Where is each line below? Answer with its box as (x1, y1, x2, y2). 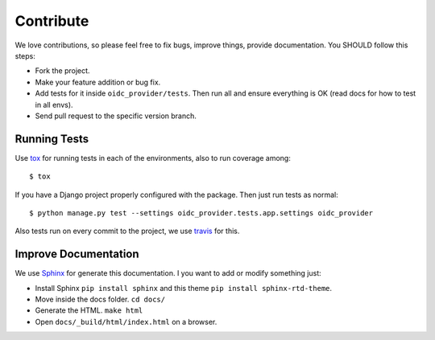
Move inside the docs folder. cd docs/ (35, 294, 165, 305)
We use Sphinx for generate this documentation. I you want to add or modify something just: (14, 268, 321, 278)
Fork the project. (35, 66, 90, 76)
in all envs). (35, 100, 73, 109)
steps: (14, 51, 35, 60)
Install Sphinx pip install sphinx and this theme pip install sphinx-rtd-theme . (35, 283, 333, 293)
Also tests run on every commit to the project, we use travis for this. (14, 226, 240, 236)
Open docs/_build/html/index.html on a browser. (35, 317, 217, 326)
